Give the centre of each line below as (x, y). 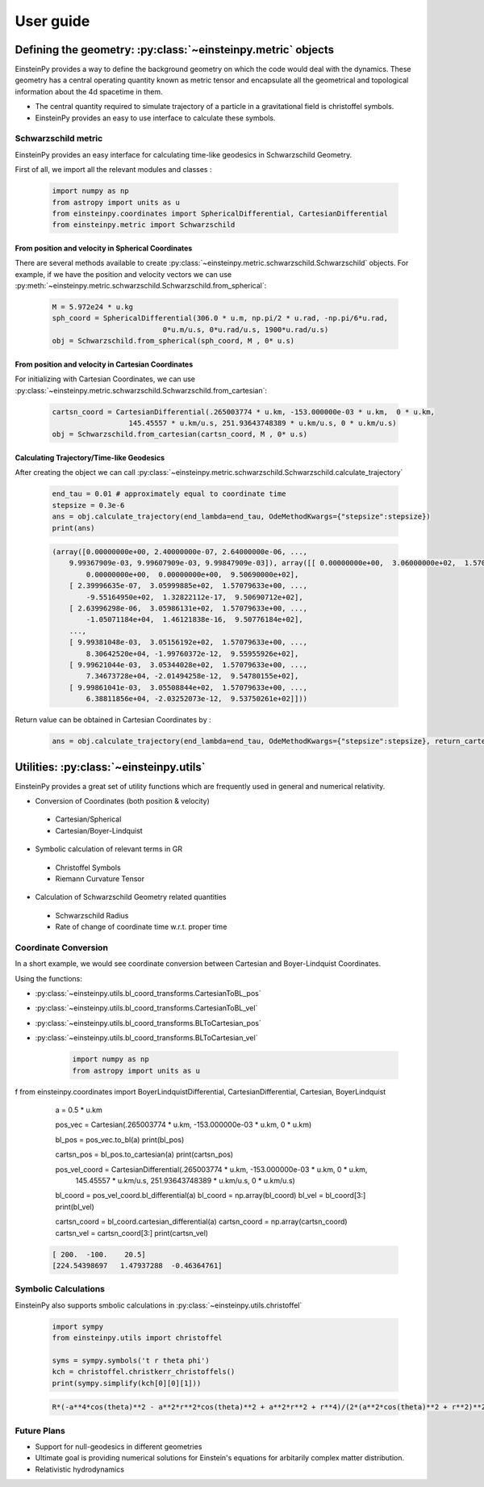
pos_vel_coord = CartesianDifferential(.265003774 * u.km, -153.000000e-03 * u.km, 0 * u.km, (211, 1169)
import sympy (78, 1326)
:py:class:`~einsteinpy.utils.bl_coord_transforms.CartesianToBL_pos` (148, 993)
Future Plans (40, 1430)
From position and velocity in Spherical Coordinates (104, 248)
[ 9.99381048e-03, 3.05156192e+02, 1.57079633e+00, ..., (188, 643)
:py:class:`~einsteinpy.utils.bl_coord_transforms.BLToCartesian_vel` (146, 1038)
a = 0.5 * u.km (79, 1110)
